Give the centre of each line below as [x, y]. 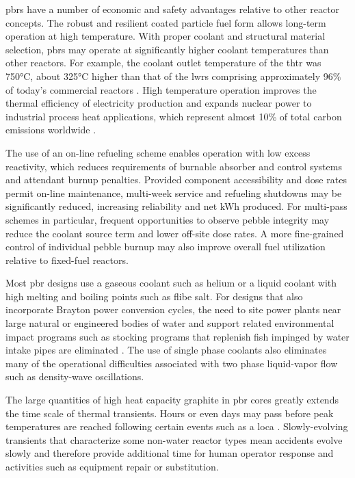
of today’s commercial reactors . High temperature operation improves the [161, 89]
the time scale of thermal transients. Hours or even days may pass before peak [170, 413]
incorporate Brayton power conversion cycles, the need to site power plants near [173, 309]
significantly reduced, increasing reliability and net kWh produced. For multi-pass [176, 206]
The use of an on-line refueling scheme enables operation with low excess [158, 152]
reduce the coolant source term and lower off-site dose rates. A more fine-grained [175, 233]
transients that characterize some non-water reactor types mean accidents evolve [174, 439]
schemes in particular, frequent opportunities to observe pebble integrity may [168, 219]
